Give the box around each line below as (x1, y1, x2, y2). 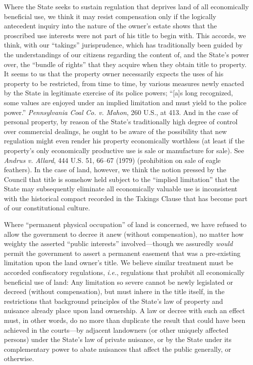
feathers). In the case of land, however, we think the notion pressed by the (4, 164, 227, 175)
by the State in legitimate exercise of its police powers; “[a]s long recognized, (4, 88, 233, 98)
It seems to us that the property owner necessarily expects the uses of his (4, 68, 224, 79)
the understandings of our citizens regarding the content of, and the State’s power (4, 49, 249, 59)
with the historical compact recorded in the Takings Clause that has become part (4, 193, 248, 203)
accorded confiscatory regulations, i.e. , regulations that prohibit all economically (4, 267, 245, 277)
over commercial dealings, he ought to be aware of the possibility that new (4, 126, 227, 136)
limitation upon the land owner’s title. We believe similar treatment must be (4, 257, 233, 268)
